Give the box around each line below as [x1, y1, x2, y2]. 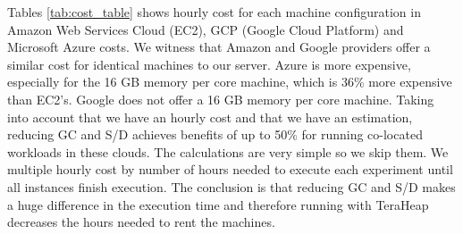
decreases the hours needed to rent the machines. [7, 213, 275, 231]
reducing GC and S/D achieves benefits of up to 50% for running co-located [7, 125, 423, 144]
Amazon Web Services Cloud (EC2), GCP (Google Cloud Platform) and [7, 20, 404, 38]
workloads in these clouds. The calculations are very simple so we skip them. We [7, 142, 449, 161]
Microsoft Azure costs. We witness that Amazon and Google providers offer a [7, 38, 431, 56]
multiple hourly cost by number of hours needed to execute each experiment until [7, 160, 453, 179]
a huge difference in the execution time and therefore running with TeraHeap [7, 195, 429, 213]
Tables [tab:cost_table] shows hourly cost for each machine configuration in [7, 3, 421, 21]
